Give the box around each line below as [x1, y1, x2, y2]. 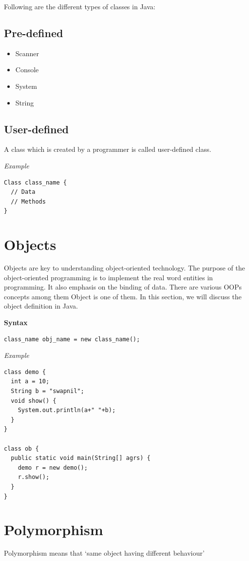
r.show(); [18, 474, 50, 481]
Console [15, 64, 39, 75]
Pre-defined [4, 25, 63, 40]
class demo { [4, 368, 46, 375]
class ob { [4, 445, 39, 452]
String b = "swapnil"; [11, 388, 84, 395]
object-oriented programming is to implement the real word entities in [4, 272, 213, 282]
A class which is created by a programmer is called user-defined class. [4, 144, 211, 154]
